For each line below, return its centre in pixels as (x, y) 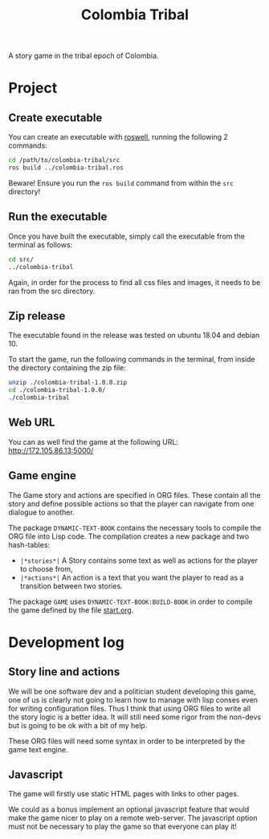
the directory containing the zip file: (67, 368)
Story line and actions (64, 672)
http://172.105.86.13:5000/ (51, 450)
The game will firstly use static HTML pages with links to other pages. (124, 794)
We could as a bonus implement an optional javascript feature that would (129, 809)
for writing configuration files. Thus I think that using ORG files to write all (130, 708)
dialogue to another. (41, 512)
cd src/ (21, 259)
